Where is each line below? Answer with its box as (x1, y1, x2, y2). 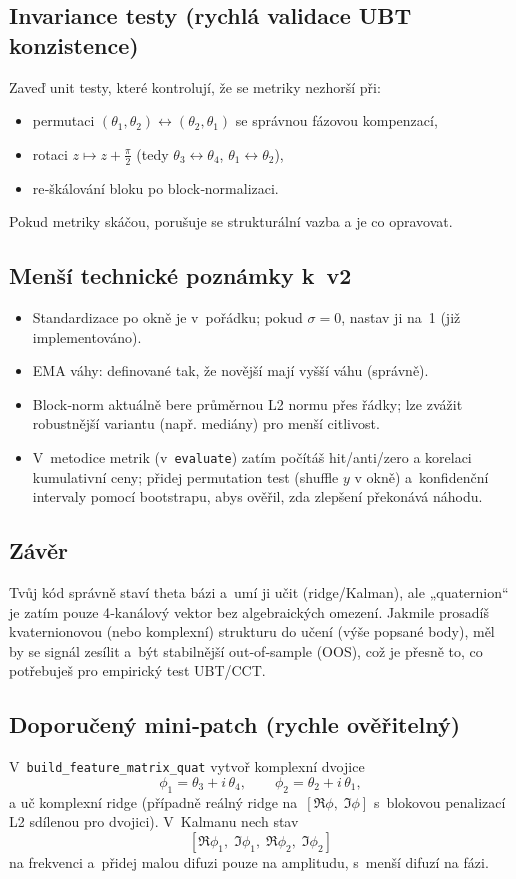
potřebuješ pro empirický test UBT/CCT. (9, 660, 266, 681)
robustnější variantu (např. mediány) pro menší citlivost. (32, 413, 380, 434)
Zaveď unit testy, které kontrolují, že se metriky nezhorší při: (9, 76, 381, 97)
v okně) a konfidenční (354, 466, 489, 487)
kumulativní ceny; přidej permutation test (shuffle (32, 466, 339, 487)
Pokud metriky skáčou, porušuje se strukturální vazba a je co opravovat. (9, 211, 453, 232)
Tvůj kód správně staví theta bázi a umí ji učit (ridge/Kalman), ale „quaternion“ (9, 582, 509, 603)
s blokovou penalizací (373, 791, 506, 812)
